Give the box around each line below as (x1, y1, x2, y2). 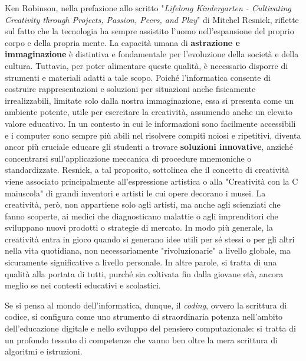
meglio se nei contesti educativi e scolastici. (5, 279, 161, 291)
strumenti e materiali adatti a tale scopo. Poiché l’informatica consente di (5, 71, 271, 83)
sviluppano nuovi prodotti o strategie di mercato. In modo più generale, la (5, 221, 273, 234)
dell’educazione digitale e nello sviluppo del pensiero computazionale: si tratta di (5, 322, 296, 334)
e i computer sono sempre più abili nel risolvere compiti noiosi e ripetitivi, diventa (5, 129, 301, 141)
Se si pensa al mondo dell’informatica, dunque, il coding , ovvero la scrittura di (5, 298, 287, 311)
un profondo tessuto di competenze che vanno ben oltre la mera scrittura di (5, 333, 278, 346)
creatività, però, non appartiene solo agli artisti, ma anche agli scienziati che (5, 198, 281, 211)
